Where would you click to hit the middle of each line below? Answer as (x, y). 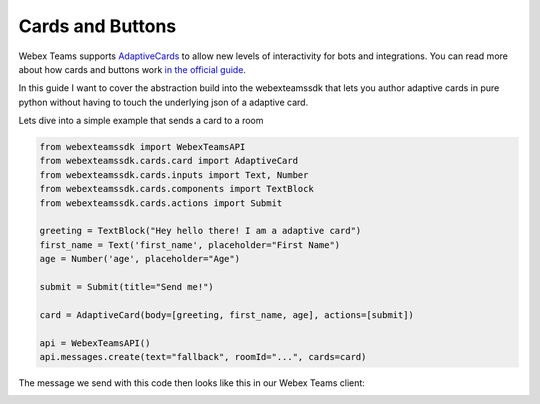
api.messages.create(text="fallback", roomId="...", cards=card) (203, 356)
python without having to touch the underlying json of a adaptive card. (163, 102)
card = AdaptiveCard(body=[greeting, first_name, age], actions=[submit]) (227, 314)
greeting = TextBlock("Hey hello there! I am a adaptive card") (200, 231)
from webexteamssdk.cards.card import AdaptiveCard (169, 161)
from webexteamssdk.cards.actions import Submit (161, 203)
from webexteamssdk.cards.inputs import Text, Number (174, 174)
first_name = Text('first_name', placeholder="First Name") (190, 244)
